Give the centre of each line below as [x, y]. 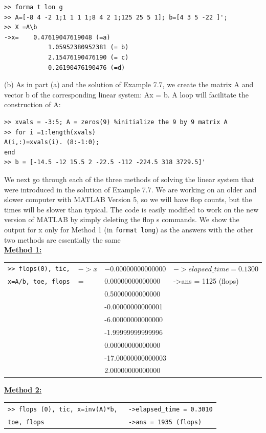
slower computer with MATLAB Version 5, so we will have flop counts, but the [128, 199]
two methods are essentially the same [62, 239]
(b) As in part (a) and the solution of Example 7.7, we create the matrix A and [129, 84]
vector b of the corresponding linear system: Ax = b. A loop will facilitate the [126, 94]
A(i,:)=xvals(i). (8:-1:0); [52, 142]
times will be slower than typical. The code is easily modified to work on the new [131, 209]
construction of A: [32, 104]
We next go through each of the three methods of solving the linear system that [129, 179]
